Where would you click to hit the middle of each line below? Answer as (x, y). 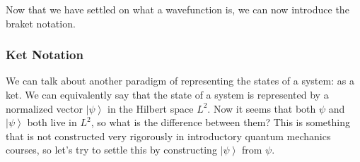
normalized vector (44, 108)
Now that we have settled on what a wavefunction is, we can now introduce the (178, 9)
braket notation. (41, 23)
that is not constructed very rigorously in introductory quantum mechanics (168, 136)
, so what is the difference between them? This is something (220, 122)
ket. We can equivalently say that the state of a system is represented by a (167, 94)
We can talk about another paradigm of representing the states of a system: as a (180, 81)
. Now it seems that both (262, 108)
